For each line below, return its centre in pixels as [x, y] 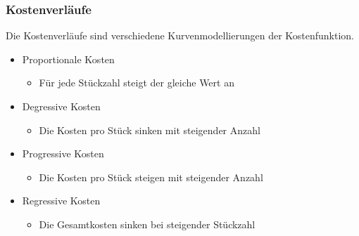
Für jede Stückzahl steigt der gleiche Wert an [137, 83]
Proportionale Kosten [68, 59]
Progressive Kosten [63, 153]
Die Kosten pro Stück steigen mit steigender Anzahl [151, 177]
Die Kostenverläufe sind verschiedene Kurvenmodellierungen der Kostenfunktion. [180, 35]
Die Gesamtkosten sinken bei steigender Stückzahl [147, 224]
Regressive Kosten [61, 201]
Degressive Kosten [61, 106]
